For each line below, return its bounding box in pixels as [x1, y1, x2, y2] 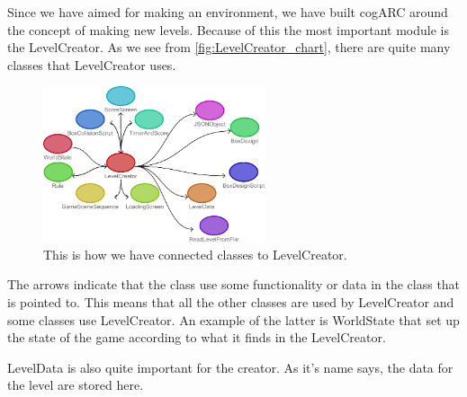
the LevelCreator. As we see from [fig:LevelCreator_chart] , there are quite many [7, 38, 451, 57]
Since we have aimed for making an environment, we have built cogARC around [7, 3, 448, 21]
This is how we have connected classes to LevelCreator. [43, 244, 347, 263]
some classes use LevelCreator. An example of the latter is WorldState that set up [7, 310, 460, 329]
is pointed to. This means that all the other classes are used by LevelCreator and [7, 292, 454, 311]
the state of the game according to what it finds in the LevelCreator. [7, 328, 386, 347]
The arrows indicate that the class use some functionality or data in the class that [7, 275, 461, 294]
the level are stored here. [7, 375, 144, 394]
